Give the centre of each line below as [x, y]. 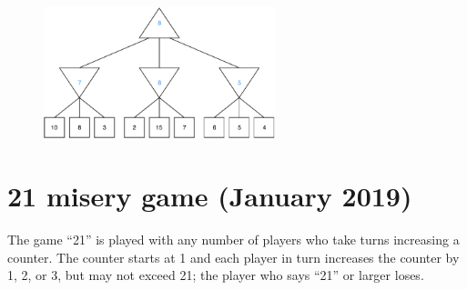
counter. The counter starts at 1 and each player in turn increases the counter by [233, 257]
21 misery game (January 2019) [210, 196]
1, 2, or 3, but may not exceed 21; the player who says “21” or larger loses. [216, 275]
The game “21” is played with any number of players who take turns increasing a [233, 240]
